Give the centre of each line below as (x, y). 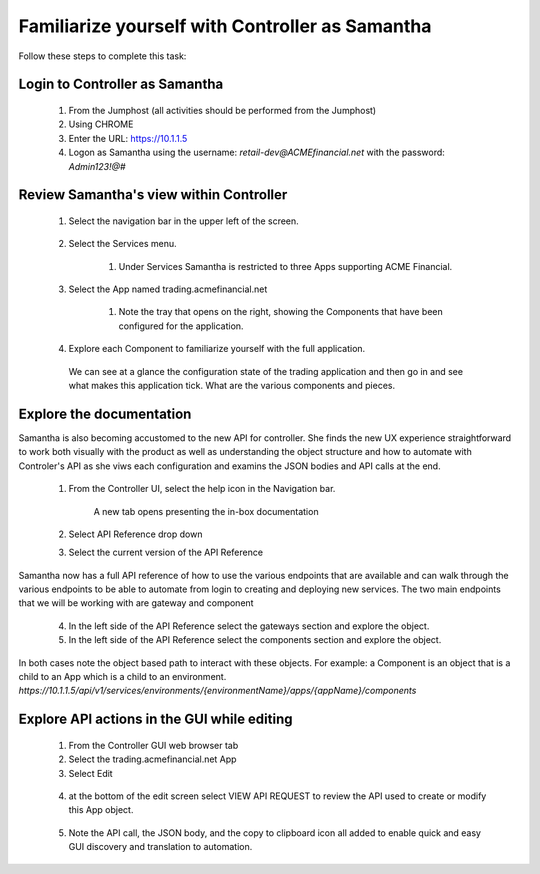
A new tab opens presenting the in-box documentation (206, 511)
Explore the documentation (105, 413)
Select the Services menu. (122, 244)
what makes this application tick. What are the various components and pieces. (231, 386)
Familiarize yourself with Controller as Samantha (225, 26)
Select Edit (91, 773)
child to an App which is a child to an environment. (122, 677)
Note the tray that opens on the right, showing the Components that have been (281, 312)
